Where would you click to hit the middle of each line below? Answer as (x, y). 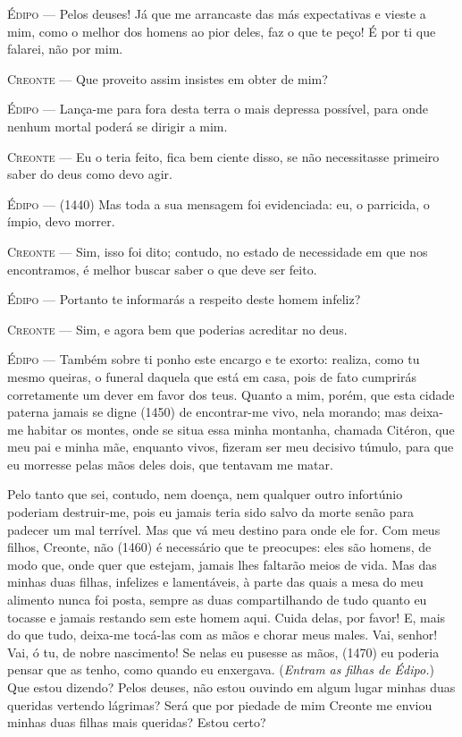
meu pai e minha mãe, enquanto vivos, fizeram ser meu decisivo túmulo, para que (231, 447)
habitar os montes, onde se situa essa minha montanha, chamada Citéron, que (241, 429)
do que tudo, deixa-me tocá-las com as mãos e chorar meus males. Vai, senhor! (223, 635)
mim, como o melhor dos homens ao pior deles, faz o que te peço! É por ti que (222, 31)
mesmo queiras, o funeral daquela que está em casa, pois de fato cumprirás (212, 376)
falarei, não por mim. (65, 49)
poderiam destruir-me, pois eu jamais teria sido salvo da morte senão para (210, 512)
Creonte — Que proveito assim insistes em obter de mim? (168, 78)
